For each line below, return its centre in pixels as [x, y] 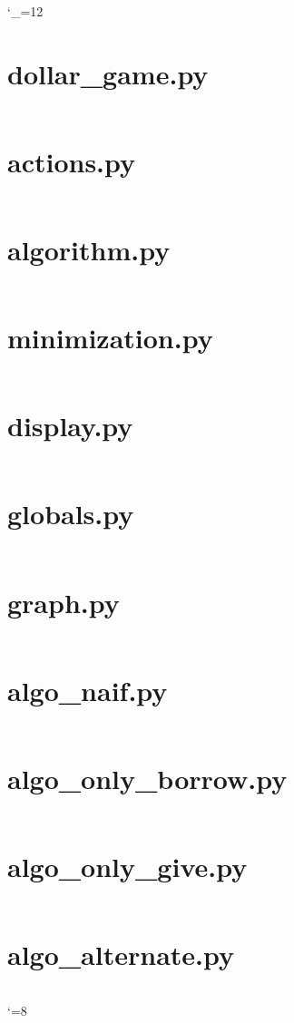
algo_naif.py [88, 690]
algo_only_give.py [127, 866]
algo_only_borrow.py [147, 778]
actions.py [72, 161]
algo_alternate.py [121, 955]
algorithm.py [89, 250]
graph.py [64, 602]
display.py [70, 426]
